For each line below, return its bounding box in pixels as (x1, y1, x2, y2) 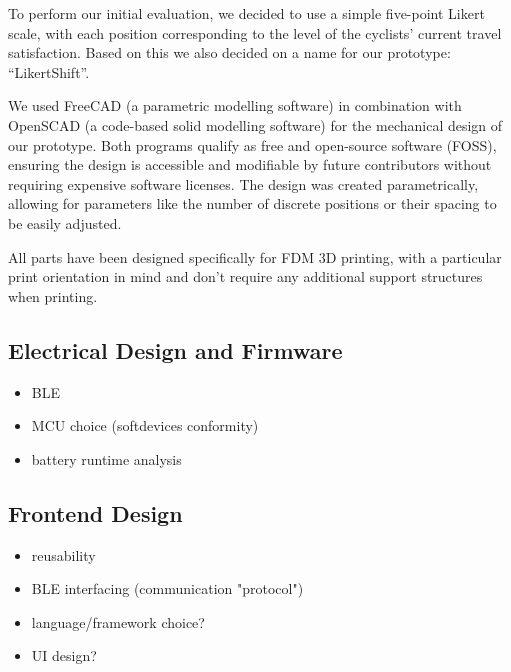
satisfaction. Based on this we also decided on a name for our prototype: (8, 42, 451, 63)
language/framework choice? (31, 611, 205, 632)
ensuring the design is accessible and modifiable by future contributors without (8, 154, 492, 175)
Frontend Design (8, 497, 183, 528)
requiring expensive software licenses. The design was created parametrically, (8, 173, 479, 194)
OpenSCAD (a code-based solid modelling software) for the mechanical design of (8, 114, 503, 135)
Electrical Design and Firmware (8, 334, 343, 365)
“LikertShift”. (8, 61, 90, 82)
